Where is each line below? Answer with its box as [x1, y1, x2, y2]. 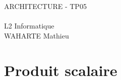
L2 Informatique [4, 20, 54, 31]
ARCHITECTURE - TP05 [4, 1, 87, 11]
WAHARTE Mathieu [4, 30, 69, 40]
